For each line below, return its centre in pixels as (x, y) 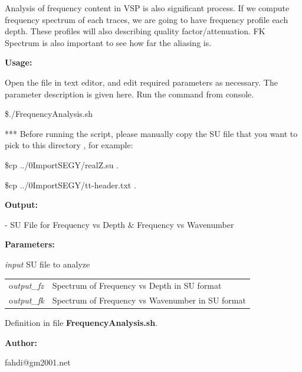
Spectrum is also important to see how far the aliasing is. (108, 42)
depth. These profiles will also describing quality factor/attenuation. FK (135, 31)
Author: (21, 342)
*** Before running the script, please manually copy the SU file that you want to (151, 133)
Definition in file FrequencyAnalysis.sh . (81, 323)
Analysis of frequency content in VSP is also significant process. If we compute (147, 8)
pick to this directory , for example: (69, 145)
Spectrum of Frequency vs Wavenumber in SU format (149, 300)
